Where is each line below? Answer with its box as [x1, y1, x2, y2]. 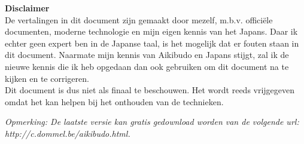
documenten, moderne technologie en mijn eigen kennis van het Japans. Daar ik [5, 25, 298, 38]
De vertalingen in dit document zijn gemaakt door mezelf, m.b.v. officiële [5, 13, 273, 26]
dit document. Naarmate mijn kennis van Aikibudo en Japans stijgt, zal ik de [5, 48, 289, 61]
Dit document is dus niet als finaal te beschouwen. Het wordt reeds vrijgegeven [5, 84, 295, 96]
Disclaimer [5, 2, 50, 14]
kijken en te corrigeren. [5, 72, 89, 84]
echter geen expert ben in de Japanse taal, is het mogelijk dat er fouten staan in [5, 36, 299, 49]
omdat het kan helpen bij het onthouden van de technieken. [5, 95, 224, 108]
